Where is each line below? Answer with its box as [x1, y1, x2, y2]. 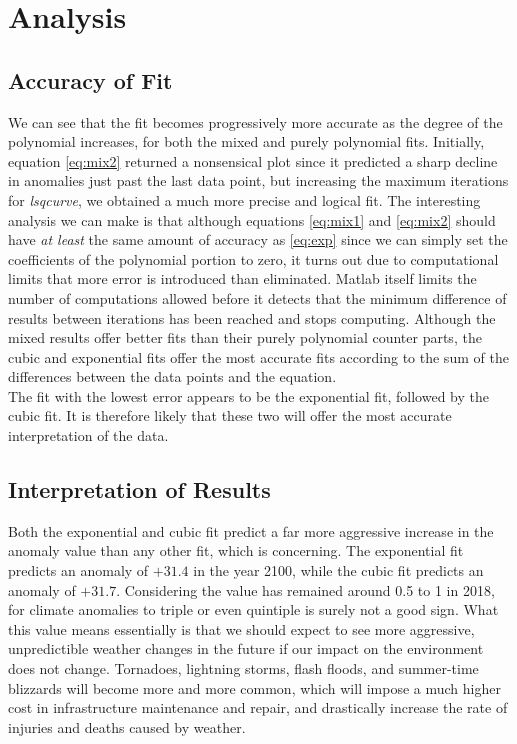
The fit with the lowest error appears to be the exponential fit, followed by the [8, 385, 489, 406]
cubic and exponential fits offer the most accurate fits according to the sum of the [8, 346, 509, 367]
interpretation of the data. [8, 425, 169, 446]
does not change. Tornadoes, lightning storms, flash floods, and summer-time [8, 658, 479, 679]
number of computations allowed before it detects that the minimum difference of [8, 287, 507, 308]
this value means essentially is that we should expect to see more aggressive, [8, 618, 475, 639]
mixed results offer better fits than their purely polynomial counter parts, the [8, 327, 482, 348]
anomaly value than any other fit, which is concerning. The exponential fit [8, 540, 464, 561]
